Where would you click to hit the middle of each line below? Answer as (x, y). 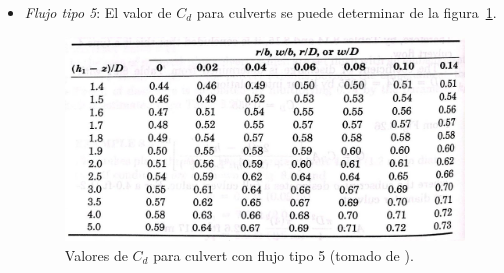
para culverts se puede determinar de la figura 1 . (346, 12)
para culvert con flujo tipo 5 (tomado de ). (283, 254)
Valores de (96, 254)
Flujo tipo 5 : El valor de (98, 12)
